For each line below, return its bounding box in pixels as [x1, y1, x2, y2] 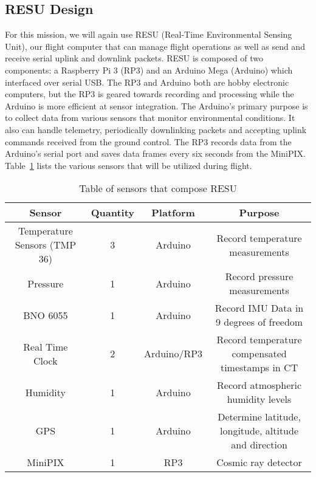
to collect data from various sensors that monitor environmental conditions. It [5, 111, 295, 124]
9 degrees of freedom [215, 315, 303, 329]
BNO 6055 [23, 307, 68, 322]
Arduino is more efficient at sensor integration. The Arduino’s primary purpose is [5, 99, 308, 112]
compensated [232, 346, 287, 361]
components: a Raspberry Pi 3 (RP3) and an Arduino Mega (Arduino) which [5, 63, 293, 76]
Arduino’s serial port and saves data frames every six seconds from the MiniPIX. [5, 147, 306, 160]
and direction [231, 438, 287, 452]
